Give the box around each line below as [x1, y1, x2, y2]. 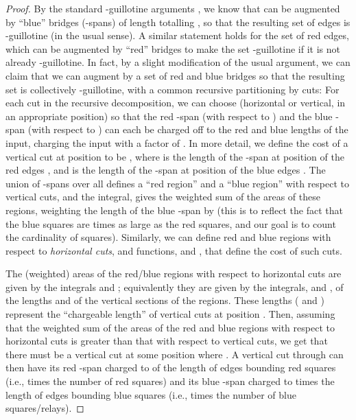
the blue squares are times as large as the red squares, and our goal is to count [5, 216, 336, 231]
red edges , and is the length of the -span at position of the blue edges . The [5, 163, 326, 177]
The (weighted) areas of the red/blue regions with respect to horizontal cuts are [5, 266, 342, 281]
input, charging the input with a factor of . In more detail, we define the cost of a [5, 135, 348, 150]
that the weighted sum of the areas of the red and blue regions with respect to [5, 320, 335, 334]
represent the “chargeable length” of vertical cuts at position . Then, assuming [5, 307, 335, 321]
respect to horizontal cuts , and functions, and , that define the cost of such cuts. [5, 243, 342, 257]
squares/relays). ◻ [5, 401, 84, 415]
